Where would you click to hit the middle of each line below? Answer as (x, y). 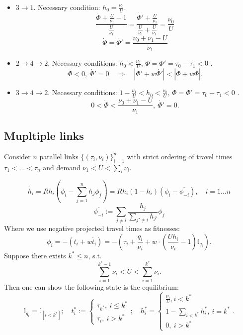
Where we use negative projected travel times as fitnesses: (92, 228)
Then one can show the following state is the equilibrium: (91, 287)
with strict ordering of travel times (180, 156)
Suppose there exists (35, 255)
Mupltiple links (44, 135)
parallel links (59, 156)
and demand (62, 167)
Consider (17, 156)
